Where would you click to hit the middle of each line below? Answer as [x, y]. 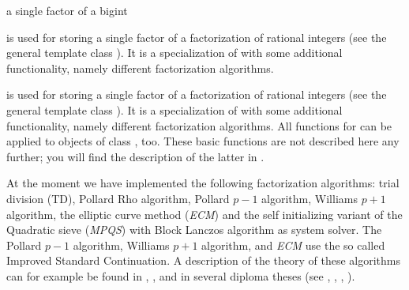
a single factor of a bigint [67, 10]
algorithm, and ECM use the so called [293, 245]
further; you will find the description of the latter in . [135, 156]
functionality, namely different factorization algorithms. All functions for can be [199, 125]
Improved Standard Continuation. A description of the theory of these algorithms [204, 260]
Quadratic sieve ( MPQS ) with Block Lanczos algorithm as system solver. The [194, 230]
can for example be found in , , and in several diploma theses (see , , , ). [181, 275]
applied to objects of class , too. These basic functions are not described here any [203, 141]
